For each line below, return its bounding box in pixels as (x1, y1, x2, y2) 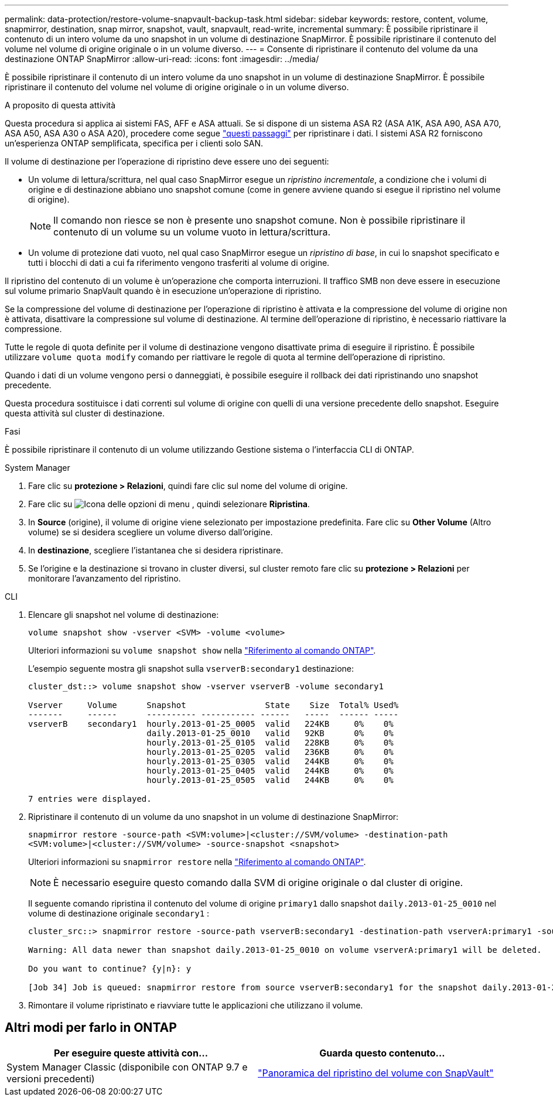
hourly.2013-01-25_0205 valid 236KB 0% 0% (146, 747, 394, 757)
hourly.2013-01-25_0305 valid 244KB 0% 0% (146, 757, 394, 766)
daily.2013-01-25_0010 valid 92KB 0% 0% (146, 729, 394, 738)
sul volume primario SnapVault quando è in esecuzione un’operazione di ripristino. (5, 286, 322, 296)
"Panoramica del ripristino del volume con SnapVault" (258, 1066, 494, 1079)
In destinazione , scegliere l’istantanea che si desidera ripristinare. (28, 545, 284, 555)
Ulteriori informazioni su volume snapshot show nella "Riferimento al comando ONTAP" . (28, 645, 376, 655)
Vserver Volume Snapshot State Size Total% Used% (28, 700, 399, 710)
